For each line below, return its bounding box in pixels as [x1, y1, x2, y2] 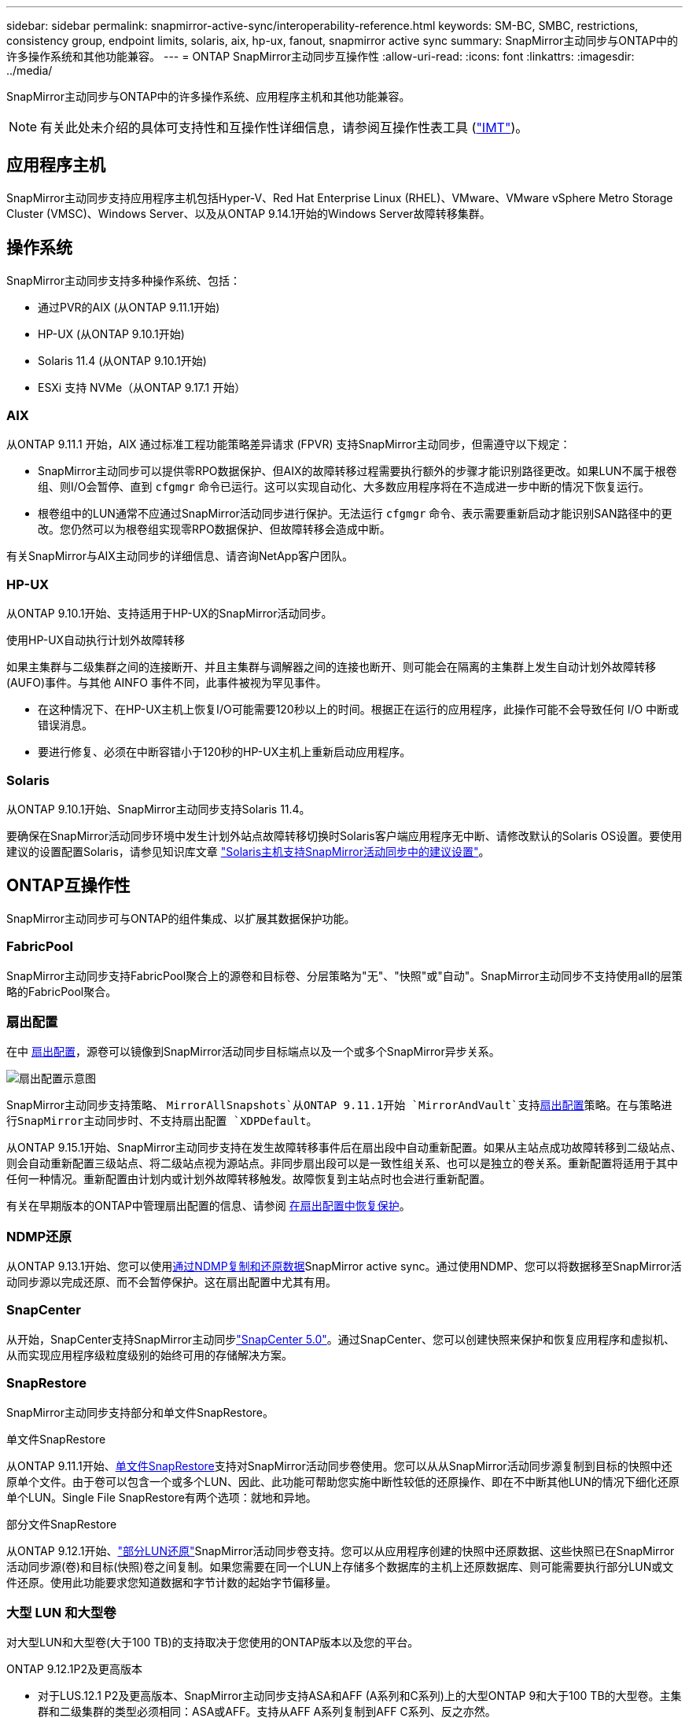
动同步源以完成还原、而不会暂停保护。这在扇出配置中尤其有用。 [6, 1275, 337, 1289]
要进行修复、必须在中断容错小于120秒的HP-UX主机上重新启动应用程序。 [38, 745, 411, 759]
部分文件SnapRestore [6, 1517, 117, 1531]
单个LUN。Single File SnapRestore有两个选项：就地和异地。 [6, 1490, 317, 1504]
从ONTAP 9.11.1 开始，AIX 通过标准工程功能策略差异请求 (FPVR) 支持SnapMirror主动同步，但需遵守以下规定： [6, 437, 571, 452]
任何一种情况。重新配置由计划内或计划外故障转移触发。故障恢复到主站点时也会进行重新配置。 [6, 1172, 491, 1186]
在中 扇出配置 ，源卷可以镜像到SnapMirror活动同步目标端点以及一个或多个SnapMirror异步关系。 [6, 1045, 500, 1059]
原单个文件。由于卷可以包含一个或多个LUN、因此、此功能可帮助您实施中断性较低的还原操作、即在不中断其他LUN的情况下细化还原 [6, 1474, 680, 1488]
